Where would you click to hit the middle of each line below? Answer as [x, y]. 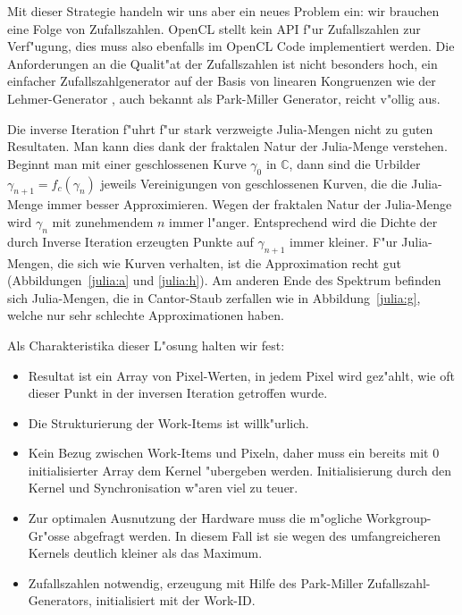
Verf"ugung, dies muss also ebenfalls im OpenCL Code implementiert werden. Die [231, 46]
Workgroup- [399, 518]
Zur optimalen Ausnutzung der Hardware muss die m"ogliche [195, 518]
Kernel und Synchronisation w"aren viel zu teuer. [163, 488]
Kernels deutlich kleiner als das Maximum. [145, 553]
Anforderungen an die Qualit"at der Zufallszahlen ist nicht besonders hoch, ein [223, 63]
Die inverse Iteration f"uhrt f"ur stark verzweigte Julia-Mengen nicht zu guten [220, 128]
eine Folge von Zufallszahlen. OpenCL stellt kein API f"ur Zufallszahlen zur [214, 28]
